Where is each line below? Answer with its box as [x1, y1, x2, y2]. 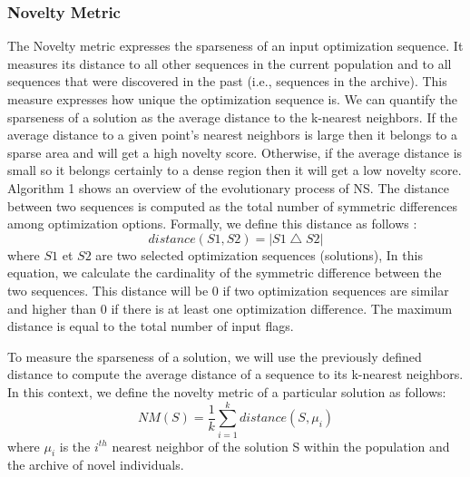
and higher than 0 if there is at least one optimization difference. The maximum [7, 298, 453, 317]
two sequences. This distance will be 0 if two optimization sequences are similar [7, 280, 449, 299]
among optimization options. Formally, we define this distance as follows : [7, 214, 417, 233]
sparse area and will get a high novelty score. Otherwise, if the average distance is [7, 142, 463, 161]
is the [59, 436, 91, 455]
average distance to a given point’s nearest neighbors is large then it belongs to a [7, 125, 458, 144]
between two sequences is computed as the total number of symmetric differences [7, 196, 457, 215]
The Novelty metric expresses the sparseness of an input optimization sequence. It [7, 36, 464, 55]
